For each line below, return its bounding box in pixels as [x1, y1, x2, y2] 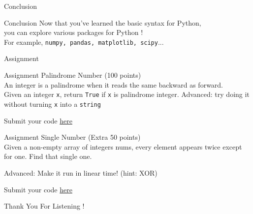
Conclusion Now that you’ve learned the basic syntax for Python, [4, 17, 201, 28]
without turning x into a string [4, 98, 101, 109]
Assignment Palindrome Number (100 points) [4, 70, 141, 80]
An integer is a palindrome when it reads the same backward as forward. [4, 79, 223, 90]
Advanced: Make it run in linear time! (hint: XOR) [4, 167, 158, 178]
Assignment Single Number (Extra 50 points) [4, 132, 141, 142]
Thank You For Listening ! [4, 201, 85, 211]
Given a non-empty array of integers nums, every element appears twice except [4, 141, 242, 152]
